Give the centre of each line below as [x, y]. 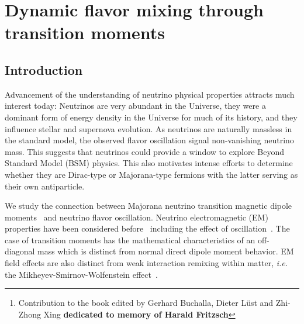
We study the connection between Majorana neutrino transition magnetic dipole [148, 206]
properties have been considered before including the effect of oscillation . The [147, 228]
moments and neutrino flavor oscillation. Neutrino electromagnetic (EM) [137, 217]
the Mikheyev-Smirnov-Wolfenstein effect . [81, 274]
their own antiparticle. [45, 186]
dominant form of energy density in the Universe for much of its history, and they [151, 117]
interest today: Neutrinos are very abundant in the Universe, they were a [135, 106]
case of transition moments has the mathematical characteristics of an [130, 239]
